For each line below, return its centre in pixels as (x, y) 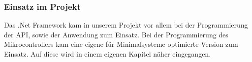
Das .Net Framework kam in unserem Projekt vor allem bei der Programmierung (126, 25)
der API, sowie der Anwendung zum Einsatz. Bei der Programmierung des (116, 34)
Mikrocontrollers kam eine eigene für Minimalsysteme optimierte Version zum (121, 44)
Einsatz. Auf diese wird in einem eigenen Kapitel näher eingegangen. (108, 54)
